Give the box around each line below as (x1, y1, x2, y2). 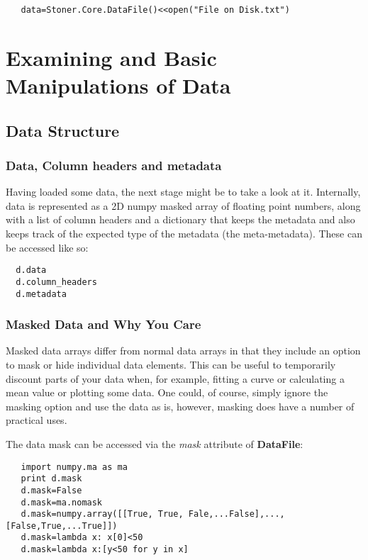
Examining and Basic (6, 43, 217, 72)
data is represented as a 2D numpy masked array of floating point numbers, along (6, 198, 361, 213)
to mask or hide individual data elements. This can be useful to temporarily (6, 357, 336, 371)
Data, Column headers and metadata (6, 156, 222, 174)
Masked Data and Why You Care (6, 315, 201, 333)
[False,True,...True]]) (6, 520, 118, 531)
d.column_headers (16, 276, 97, 287)
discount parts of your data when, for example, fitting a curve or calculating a (6, 371, 345, 386)
